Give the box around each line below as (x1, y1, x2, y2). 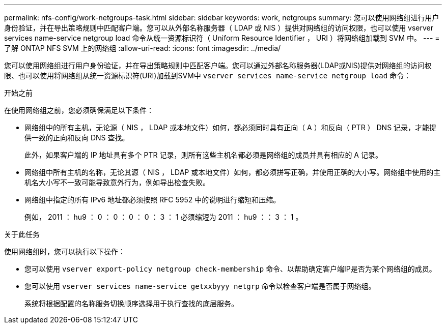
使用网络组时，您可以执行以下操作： (4, 247, 125, 256)
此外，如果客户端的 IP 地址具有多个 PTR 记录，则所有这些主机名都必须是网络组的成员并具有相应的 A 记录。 (24, 151, 382, 159)
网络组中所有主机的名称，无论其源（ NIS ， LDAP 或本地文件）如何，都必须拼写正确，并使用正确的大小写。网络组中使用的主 (24, 168, 441, 176)
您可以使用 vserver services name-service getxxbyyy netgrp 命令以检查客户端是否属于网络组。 (24, 282, 376, 290)
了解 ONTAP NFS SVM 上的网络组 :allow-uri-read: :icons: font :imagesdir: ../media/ (4, 44, 281, 52)
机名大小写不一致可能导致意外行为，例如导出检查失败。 (24, 178, 210, 187)
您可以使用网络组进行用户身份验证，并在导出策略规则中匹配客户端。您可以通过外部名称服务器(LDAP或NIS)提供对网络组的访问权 (4, 61, 432, 70)
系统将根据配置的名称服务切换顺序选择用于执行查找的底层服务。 (24, 299, 238, 308)
